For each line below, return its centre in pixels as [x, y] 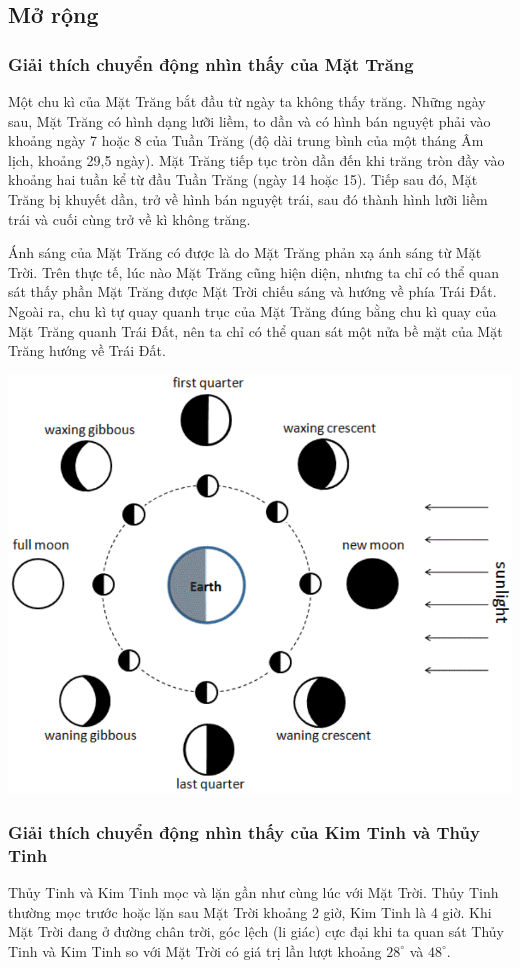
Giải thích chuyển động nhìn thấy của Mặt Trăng [211, 63]
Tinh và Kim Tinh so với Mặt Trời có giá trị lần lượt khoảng [195, 950]
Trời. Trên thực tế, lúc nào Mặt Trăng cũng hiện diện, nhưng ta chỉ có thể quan [253, 271]
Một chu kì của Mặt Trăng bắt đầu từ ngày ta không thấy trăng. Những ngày [247, 101]
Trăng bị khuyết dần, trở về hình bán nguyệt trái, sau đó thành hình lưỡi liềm [248, 198]
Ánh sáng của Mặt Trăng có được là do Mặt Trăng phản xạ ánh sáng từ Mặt [245, 252]
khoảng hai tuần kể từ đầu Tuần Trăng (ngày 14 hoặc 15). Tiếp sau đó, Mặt [243, 179]
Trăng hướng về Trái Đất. [87, 350]
